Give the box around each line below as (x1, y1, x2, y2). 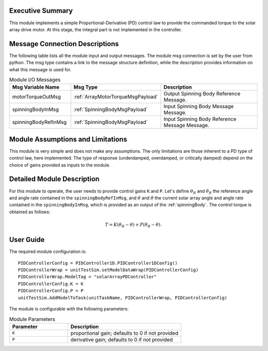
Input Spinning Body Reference (163, 116, 237, 122)
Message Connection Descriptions (9, 40, 119, 48)
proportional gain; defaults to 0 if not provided (70, 330, 179, 337)
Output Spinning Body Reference (163, 90, 241, 97)
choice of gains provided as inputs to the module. (9, 162, 111, 168)
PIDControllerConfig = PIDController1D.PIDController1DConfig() (18, 260, 178, 266)
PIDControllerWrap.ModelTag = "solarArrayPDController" (18, 274, 157, 280)
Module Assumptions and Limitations (9, 135, 128, 143)
